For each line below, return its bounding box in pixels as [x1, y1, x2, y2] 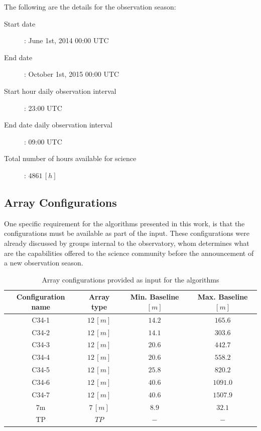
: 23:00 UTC [24, 102, 62, 113]
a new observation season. [4, 257, 83, 268]
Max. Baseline [197, 292, 248, 302]
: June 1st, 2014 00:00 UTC [24, 35, 109, 46]
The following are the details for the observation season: [4, 2, 176, 12]
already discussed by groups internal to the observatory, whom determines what [4, 237, 249, 248]
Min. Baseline [130, 292, 179, 302]
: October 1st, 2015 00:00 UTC [24, 69, 119, 79]
